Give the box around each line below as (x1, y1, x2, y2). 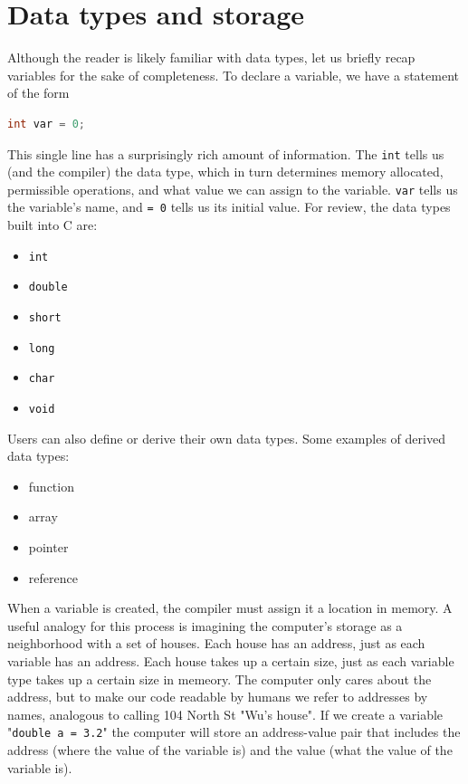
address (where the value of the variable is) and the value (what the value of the (7, 740, 453, 759)
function (28, 476, 74, 495)
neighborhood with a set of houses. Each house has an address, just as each (7, 634, 425, 653)
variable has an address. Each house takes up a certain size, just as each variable (7, 651, 454, 670)
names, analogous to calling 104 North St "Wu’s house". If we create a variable (7, 704, 444, 723)
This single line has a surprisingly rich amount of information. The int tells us (7, 144, 444, 163)
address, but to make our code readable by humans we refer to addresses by (7, 687, 428, 706)
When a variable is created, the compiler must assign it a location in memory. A (7, 598, 453, 617)
